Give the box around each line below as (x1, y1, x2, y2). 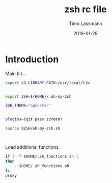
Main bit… (5, 70, 26, 76)
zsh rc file (64, 4, 107, 15)
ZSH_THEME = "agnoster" (5, 103, 51, 108)
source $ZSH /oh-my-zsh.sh (5, 126, 60, 131)
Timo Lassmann (68, 20, 103, 27)
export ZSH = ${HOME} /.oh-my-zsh (5, 94, 72, 99)
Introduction (5, 54, 59, 65)
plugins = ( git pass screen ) (5, 117, 63, 122)
